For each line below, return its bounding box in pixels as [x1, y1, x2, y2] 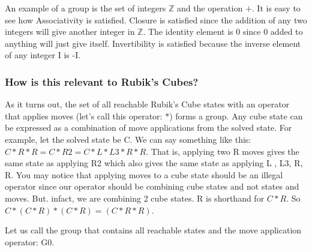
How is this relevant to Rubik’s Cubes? [5, 74, 199, 89]
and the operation [176, 2, 243, 14]
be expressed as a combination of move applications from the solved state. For [5, 121, 292, 134]
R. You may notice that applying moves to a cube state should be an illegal [5, 168, 283, 181]
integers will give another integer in [5, 25, 135, 38]
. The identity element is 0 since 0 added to [143, 25, 303, 38]
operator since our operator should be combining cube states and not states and [5, 180, 299, 193]
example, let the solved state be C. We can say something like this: [5, 133, 251, 145]
